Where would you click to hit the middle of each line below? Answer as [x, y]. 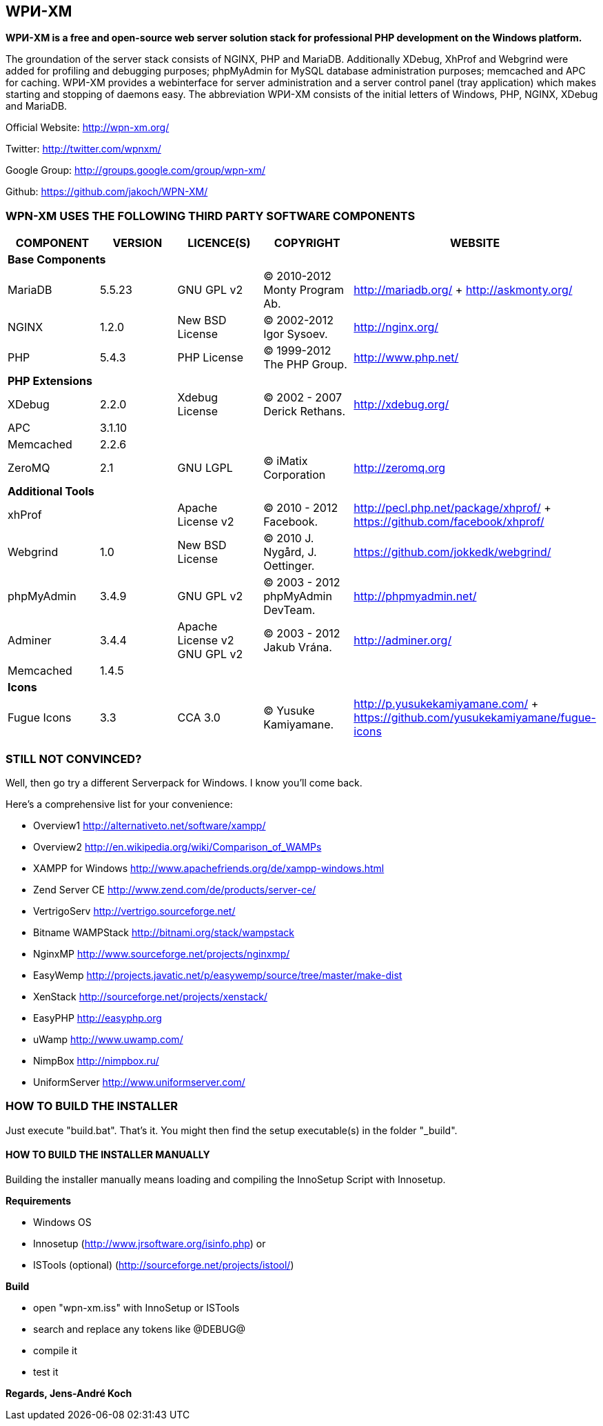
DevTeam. [289, 610]
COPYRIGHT [307, 243]
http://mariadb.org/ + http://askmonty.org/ [463, 290]
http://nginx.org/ [396, 327]
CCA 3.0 [199, 718]
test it [46, 1371]
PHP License [210, 358]
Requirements [39, 1200]
